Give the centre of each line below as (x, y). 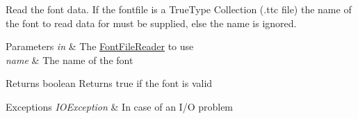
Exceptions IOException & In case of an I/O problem (120, 106)
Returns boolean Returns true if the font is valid (109, 83)
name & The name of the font (70, 59)
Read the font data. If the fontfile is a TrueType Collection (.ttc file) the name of (179, 9)
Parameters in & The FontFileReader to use (100, 46)
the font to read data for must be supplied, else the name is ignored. (151, 23)
